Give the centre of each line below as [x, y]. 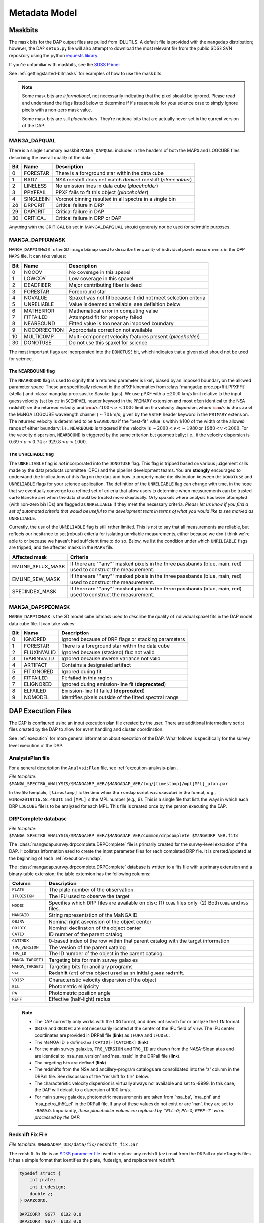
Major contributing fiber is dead [105, 285]
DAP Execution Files [40, 711]
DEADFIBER [37, 285]
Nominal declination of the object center [95, 928]
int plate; [43, 1180]
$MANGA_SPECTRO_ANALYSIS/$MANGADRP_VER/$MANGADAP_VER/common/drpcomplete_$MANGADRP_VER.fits [124, 836]
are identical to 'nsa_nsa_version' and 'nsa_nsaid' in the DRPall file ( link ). [108, 1056]
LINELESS [35, 186]
